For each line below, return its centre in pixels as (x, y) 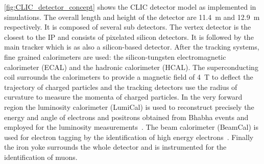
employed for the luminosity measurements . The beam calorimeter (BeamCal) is (131, 127)
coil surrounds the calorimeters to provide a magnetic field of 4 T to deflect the (129, 77)
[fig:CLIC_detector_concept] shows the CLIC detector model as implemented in (130, 7)
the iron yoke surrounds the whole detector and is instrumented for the (115, 147)
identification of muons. (41, 157)
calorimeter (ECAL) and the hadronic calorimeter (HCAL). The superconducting (131, 67)
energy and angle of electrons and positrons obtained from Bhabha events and (126, 117)
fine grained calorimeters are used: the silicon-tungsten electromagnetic (115, 56)
